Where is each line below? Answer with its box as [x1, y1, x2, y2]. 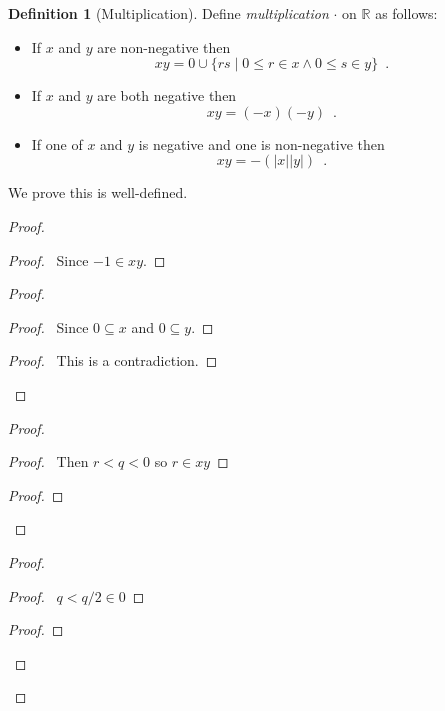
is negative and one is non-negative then [138, 133, 385, 154]
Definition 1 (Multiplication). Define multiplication [8, 3, 329, 23]
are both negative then [97, 85, 237, 106]
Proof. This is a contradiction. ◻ [8, 350, 218, 371]
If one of [31, 133, 83, 154]
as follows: [375, 3, 438, 23]
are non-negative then [97, 36, 231, 57]
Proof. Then [8, 451, 89, 472]
